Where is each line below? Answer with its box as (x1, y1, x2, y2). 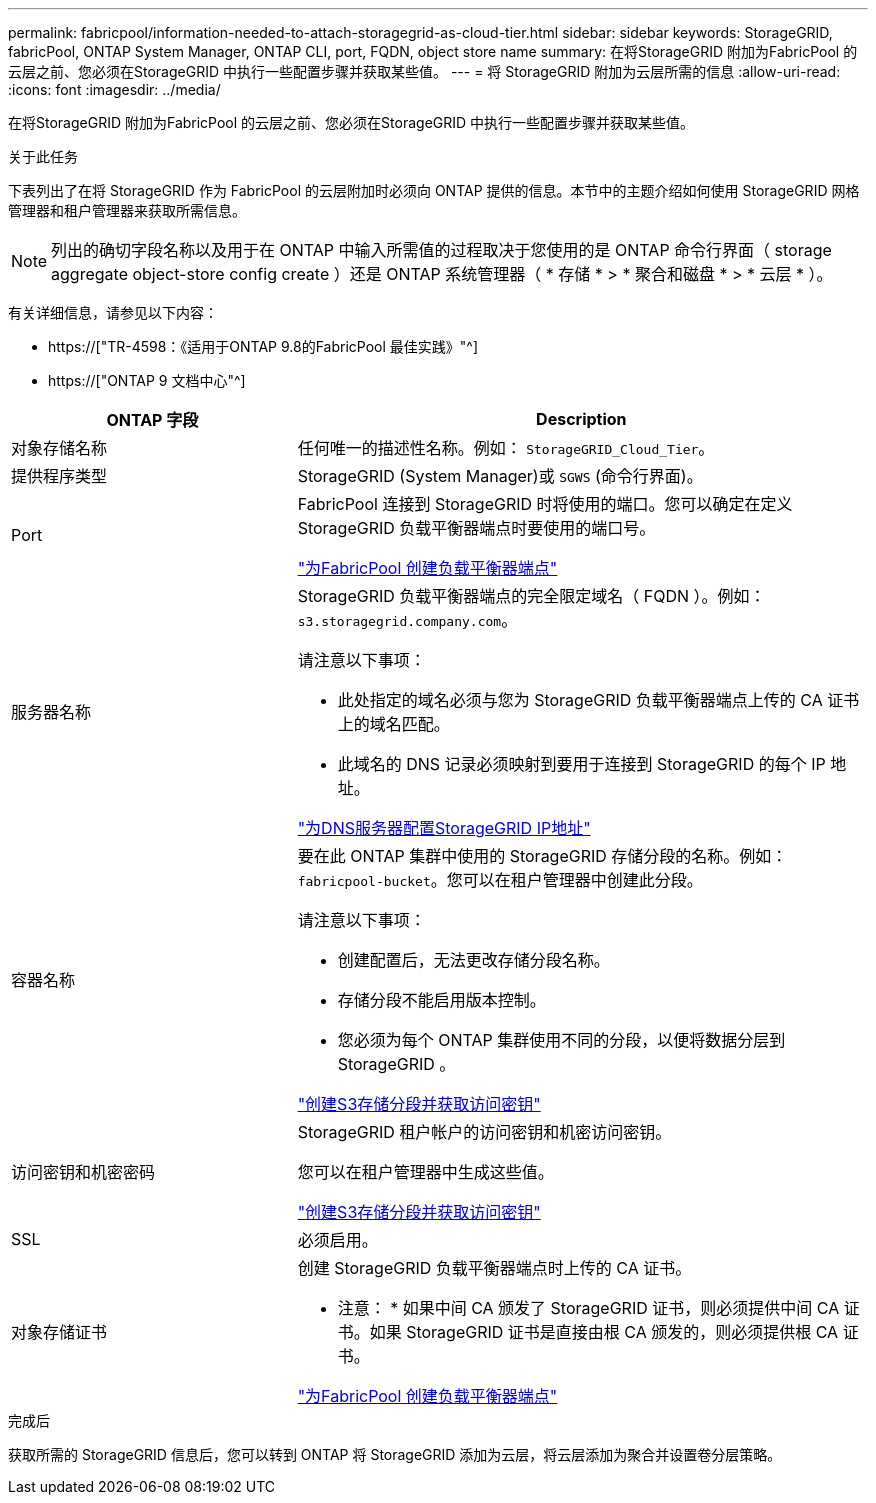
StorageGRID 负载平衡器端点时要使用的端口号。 (297, 518, 656, 538)
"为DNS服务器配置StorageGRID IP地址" (297, 818, 591, 838)
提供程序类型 (11, 466, 108, 486)
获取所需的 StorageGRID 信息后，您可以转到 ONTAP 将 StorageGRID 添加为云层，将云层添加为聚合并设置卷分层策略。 (8, 1446, 782, 1463)
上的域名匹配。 (337, 714, 450, 734)
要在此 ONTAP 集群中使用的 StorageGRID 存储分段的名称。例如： (297, 846, 788, 866)
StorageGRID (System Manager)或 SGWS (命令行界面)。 (297, 466, 703, 486)
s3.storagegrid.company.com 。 (297, 610, 518, 630)
